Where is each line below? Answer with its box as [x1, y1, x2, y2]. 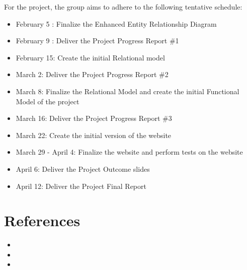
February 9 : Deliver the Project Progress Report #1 [16, 35, 179, 46]
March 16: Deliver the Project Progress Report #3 [16, 113, 172, 123]
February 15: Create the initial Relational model [16, 52, 165, 62]
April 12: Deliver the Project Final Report [16, 180, 146, 191]
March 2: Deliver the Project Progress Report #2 [16, 69, 169, 80]
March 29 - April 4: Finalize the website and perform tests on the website [16, 147, 243, 157]
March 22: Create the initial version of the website [16, 129, 172, 140]
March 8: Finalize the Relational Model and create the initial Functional [16, 86, 239, 96]
